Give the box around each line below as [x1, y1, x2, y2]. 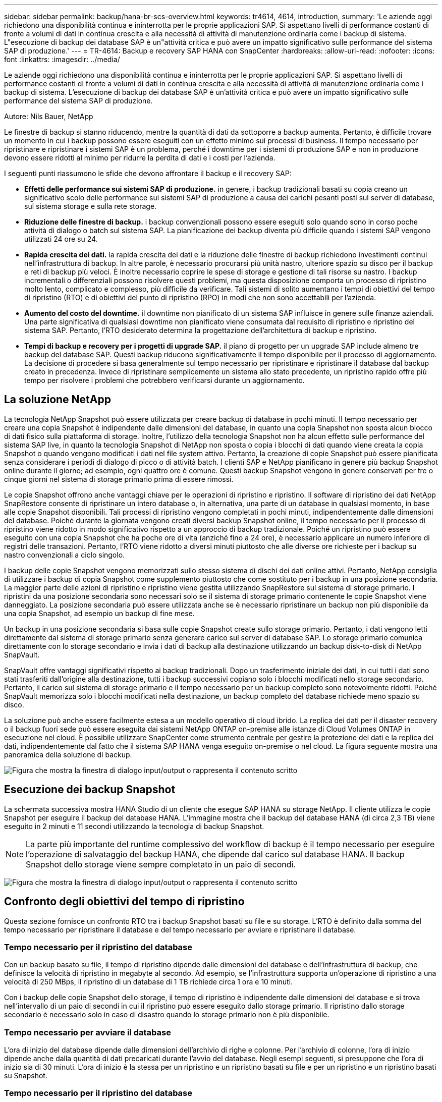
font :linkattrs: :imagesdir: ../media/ [4, 55, 120, 64]
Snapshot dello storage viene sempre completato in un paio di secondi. [26, 859, 296, 869]
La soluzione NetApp [4, 393, 111, 406]
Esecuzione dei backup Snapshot [4, 783, 176, 796]
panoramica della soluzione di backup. [4, 750, 132, 759]
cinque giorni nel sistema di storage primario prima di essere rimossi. [4, 474, 234, 483]
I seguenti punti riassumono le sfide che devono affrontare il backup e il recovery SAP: [4, 169, 292, 178]
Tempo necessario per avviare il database [4, 1027, 171, 1037]
